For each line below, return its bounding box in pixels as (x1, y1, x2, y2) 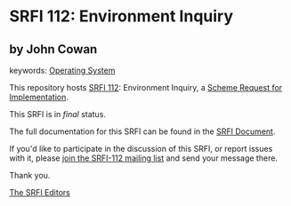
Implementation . (9, 91, 69, 102)
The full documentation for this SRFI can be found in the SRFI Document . (9, 126, 276, 137)
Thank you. (9, 170, 51, 180)
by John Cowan (9, 42, 98, 57)
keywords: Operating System (9, 65, 116, 75)
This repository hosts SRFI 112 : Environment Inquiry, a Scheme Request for (9, 83, 283, 92)
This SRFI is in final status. (9, 109, 107, 119)
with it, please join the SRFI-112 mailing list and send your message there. (9, 153, 279, 163)
